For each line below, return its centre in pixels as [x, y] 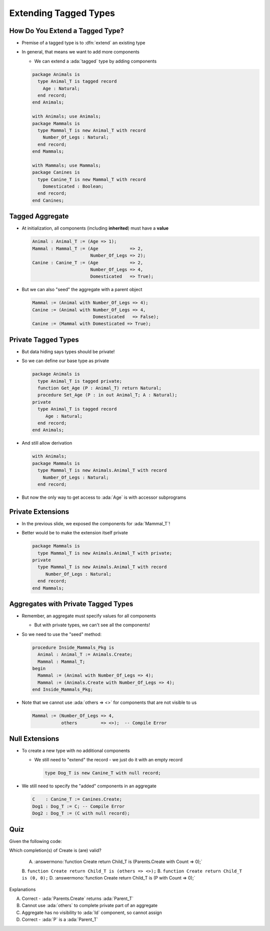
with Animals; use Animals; [66, 117]
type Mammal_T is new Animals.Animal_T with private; [105, 553]
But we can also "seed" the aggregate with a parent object [82, 290]
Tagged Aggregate [39, 216]
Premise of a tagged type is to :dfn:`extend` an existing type [83, 43]
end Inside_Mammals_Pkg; [63, 690]
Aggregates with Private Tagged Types [71, 604]
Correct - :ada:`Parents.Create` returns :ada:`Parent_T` [78, 898]
